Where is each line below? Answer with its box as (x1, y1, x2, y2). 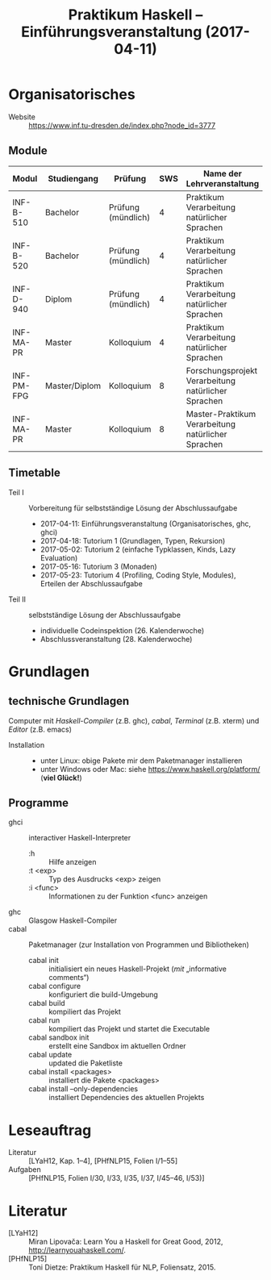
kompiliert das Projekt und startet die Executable (48, 1024, 211, 1034)
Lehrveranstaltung (186, 177, 260, 189)
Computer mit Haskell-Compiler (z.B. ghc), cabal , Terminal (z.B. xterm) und (8, 715, 260, 725)
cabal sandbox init (28, 1032, 90, 1042)
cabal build (28, 999, 66, 1008)
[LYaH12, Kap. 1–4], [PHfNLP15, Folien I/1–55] (28, 1156, 178, 1166)
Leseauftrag (8, 1121, 92, 1139)
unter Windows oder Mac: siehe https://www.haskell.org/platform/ (40, 764, 261, 773)
